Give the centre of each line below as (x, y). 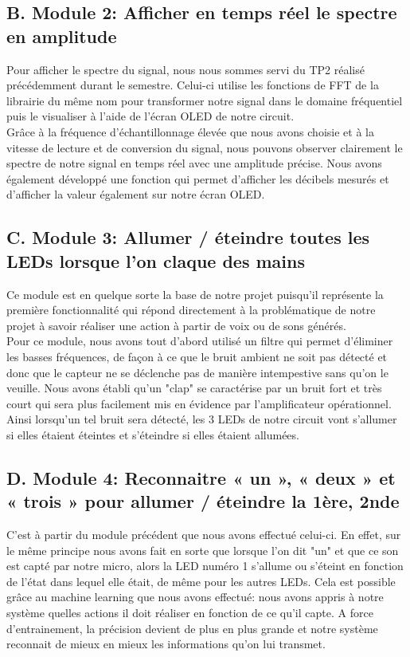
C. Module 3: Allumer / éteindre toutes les (188, 237)
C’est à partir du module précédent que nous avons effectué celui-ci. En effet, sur (204, 535)
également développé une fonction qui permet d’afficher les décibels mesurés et (198, 178)
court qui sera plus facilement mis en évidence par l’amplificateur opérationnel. (199, 403)
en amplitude (62, 35)
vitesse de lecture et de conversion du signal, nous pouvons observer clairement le (205, 147)
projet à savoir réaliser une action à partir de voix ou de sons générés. (176, 325)
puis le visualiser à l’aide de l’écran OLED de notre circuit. (150, 116)
